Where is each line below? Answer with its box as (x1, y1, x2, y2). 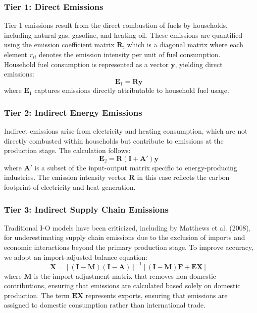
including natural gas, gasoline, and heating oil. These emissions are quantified (4, 29, 243, 40)
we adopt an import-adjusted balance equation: (4, 251, 148, 262)
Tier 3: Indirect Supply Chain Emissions (4, 203, 169, 215)
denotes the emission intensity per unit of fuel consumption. (39, 49, 221, 59)
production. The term (4, 290, 70, 300)
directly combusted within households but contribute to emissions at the (4, 135, 224, 146)
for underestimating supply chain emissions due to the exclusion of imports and (4, 232, 245, 242)
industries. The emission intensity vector (4, 172, 127, 182)
